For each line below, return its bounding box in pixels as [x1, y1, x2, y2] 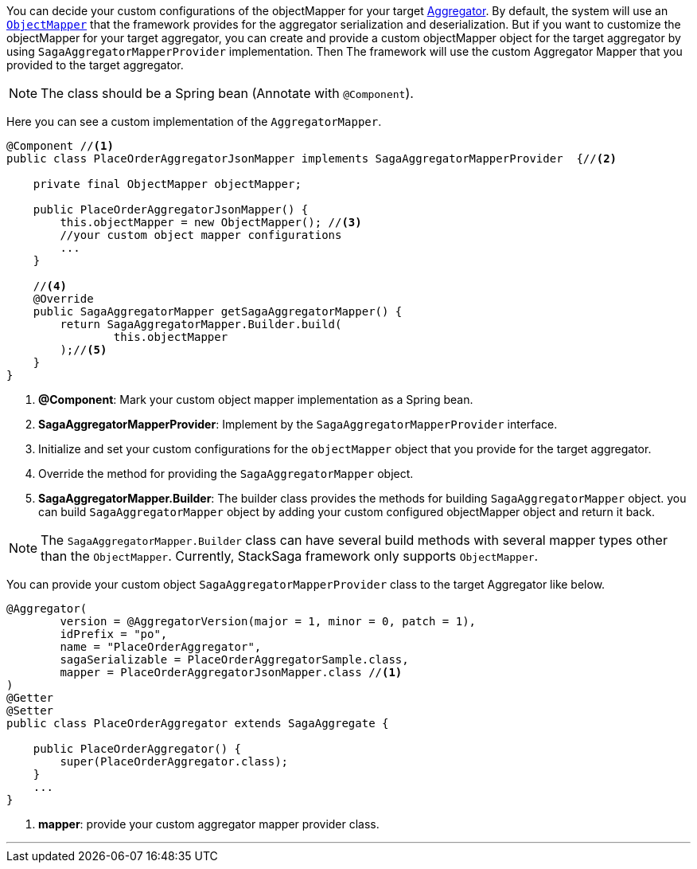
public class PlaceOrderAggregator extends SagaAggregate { [6, 717, 389, 730]
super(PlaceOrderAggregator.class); [60, 755, 289, 768]
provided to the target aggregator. [6, 58, 184, 72]
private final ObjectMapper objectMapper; [33, 178, 302, 190]
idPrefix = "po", [60, 628, 168, 640]
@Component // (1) [6, 139, 114, 152]
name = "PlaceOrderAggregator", [60, 640, 262, 653]
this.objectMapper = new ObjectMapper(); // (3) [60, 216, 362, 229]
